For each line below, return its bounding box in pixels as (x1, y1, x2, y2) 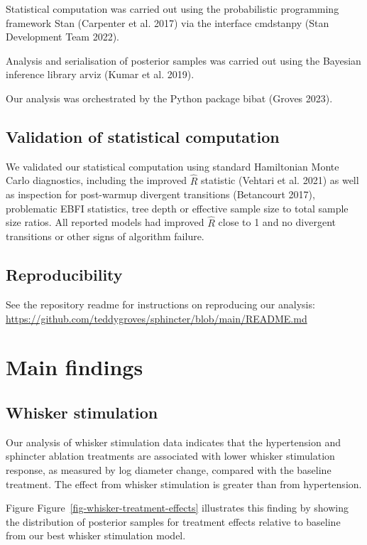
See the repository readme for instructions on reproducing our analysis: (6, 296, 315, 311)
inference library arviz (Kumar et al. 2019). (6, 67, 195, 82)
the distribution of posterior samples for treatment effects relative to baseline (6, 514, 341, 529)
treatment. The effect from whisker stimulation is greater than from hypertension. (6, 476, 362, 491)
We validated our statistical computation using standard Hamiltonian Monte (6, 158, 339, 173)
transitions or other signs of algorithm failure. (6, 229, 204, 244)
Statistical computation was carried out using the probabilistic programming (6, 1, 339, 16)
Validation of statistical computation (6, 125, 280, 147)
